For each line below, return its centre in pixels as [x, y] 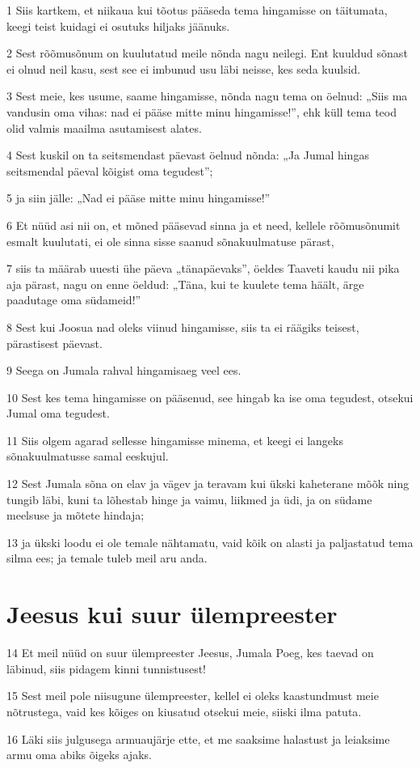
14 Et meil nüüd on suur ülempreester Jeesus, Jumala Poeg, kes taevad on [190, 653]
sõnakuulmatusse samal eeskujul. [88, 456]
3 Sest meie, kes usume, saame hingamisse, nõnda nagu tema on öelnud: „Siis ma [207, 96]
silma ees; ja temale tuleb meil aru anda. [107, 558]
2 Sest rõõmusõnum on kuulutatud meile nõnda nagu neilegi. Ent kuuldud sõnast [207, 53]
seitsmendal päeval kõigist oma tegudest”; [110, 170]
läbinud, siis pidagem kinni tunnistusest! [106, 668]
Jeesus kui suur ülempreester [172, 614]
